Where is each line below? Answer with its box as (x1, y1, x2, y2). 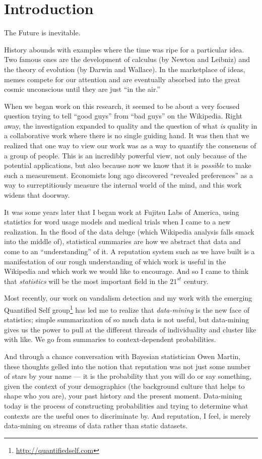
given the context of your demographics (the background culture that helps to (4, 380, 245, 391)
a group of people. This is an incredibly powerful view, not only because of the (4, 150, 247, 160)
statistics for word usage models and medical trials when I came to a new (4, 216, 231, 227)
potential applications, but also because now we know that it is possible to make (4, 160, 251, 170)
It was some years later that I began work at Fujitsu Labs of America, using (4, 206, 239, 217)
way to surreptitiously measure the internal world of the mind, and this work (4, 180, 242, 190)
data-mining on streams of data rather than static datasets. (4, 420, 188, 431)
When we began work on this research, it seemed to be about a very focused (4, 100, 240, 111)
